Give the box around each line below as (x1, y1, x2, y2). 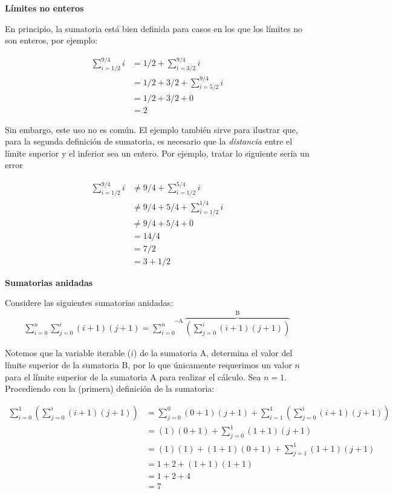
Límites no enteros (5, 2, 84, 14)
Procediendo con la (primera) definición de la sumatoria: (5, 382, 215, 395)
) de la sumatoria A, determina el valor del (134, 346, 293, 359)
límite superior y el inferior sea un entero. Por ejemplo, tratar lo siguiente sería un (5, 146, 310, 159)
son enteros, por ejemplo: (5, 34, 98, 47)
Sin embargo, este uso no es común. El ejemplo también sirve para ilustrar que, (5, 123, 298, 135)
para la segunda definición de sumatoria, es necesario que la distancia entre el (5, 135, 293, 148)
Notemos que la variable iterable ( (5, 346, 131, 359)
